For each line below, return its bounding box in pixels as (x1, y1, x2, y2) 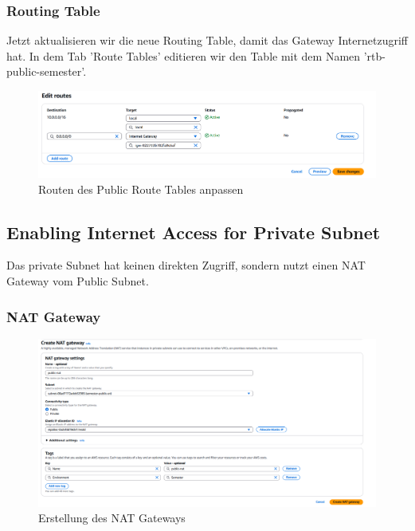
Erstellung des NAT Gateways (38, 509, 186, 526)
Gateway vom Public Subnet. (6, 272, 149, 289)
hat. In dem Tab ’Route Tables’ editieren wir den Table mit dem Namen (6, 47, 361, 64)
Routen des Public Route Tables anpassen (38, 180, 244, 197)
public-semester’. (6, 63, 87, 80)
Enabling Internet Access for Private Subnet (6, 219, 381, 244)
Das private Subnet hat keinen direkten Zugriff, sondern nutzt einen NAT (6, 257, 366, 273)
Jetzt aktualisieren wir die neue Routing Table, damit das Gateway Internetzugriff (6, 32, 409, 49)
